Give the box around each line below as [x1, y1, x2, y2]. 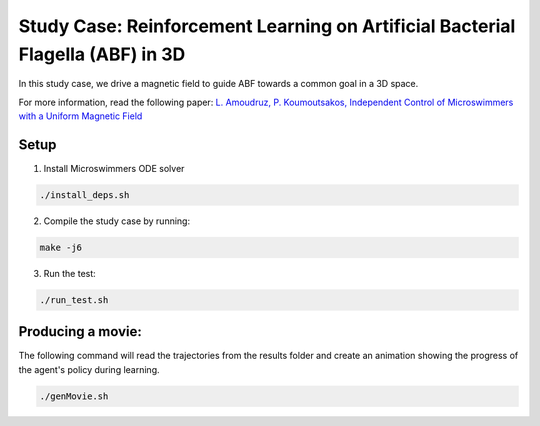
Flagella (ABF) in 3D [18, 43, 186, 65]
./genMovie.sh [39, 390, 109, 402]
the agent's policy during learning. [18, 363, 160, 375]
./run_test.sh [39, 294, 109, 305]
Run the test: [43, 267, 97, 279]
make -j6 [39, 241, 83, 253]
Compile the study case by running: [43, 215, 190, 227]
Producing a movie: [18, 323, 142, 340]
